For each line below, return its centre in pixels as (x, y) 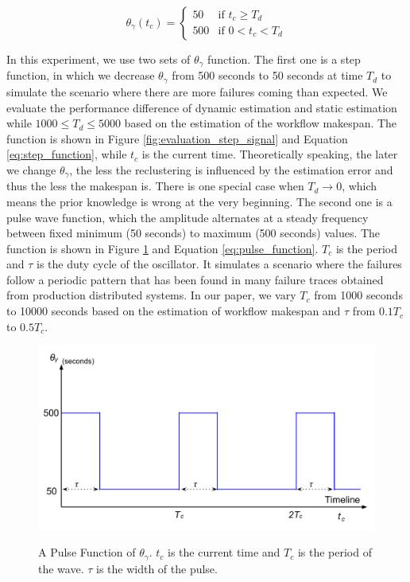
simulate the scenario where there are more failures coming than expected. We (197, 91)
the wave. (61, 568)
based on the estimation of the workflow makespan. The (261, 123)
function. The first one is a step (284, 59)
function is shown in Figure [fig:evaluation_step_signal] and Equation (177, 138)
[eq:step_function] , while (67, 154)
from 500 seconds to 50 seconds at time (267, 75)
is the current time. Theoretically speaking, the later (270, 154)
